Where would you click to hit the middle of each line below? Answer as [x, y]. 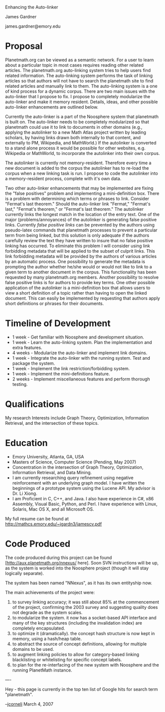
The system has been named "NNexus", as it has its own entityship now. [79, 583]
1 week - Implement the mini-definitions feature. [61, 374]
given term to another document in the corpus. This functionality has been [81, 272]
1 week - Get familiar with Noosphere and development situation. [78, 337]
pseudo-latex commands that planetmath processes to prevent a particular [81, 230]
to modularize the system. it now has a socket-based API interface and [84, 618]
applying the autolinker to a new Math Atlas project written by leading [76, 132]
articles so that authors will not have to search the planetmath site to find [79, 80]
